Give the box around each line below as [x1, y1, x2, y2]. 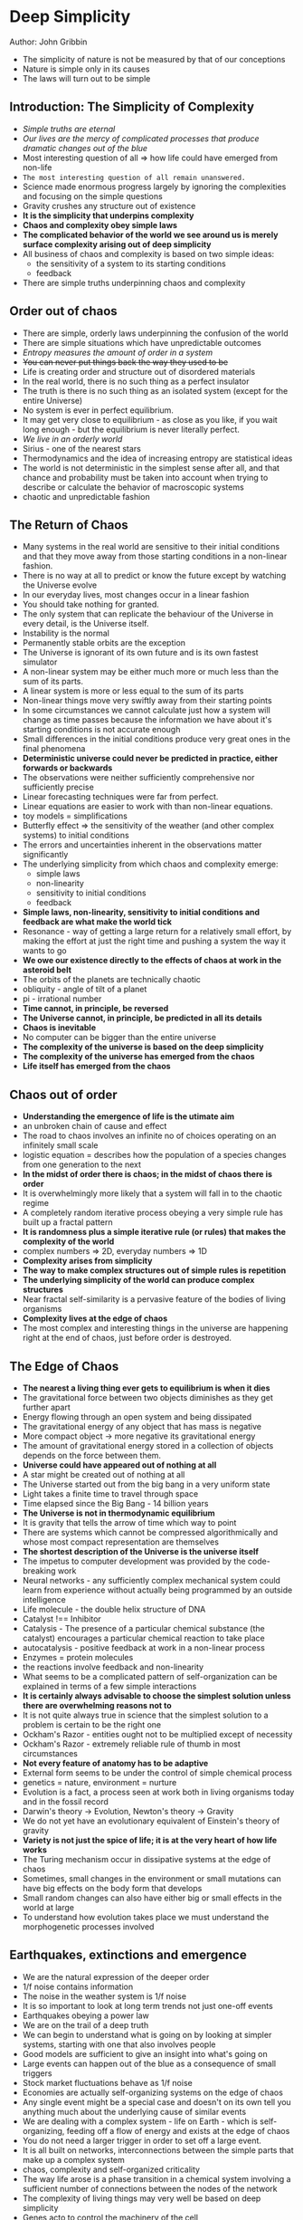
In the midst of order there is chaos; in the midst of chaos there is [22, 1169, 273, 1180]
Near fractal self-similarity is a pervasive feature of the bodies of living [22, 1294, 287, 1305]
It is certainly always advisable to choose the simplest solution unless [22, 1690, 291, 1701]
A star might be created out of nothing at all [22, 1469, 185, 1479]
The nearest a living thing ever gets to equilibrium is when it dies [22, 1383, 270, 1393]
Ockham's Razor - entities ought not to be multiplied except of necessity [22, 1729, 293, 1739]
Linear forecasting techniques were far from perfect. [22, 791, 219, 802]
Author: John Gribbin [9, 36, 88, 47]
